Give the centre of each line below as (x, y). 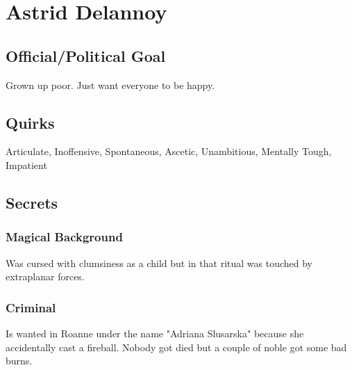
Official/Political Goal (86, 55)
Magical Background (64, 237)
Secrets (32, 202)
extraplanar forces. (45, 276)
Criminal (31, 307)
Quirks (30, 122)
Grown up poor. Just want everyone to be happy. (110, 85)
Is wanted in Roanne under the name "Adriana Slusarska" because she (155, 333)
